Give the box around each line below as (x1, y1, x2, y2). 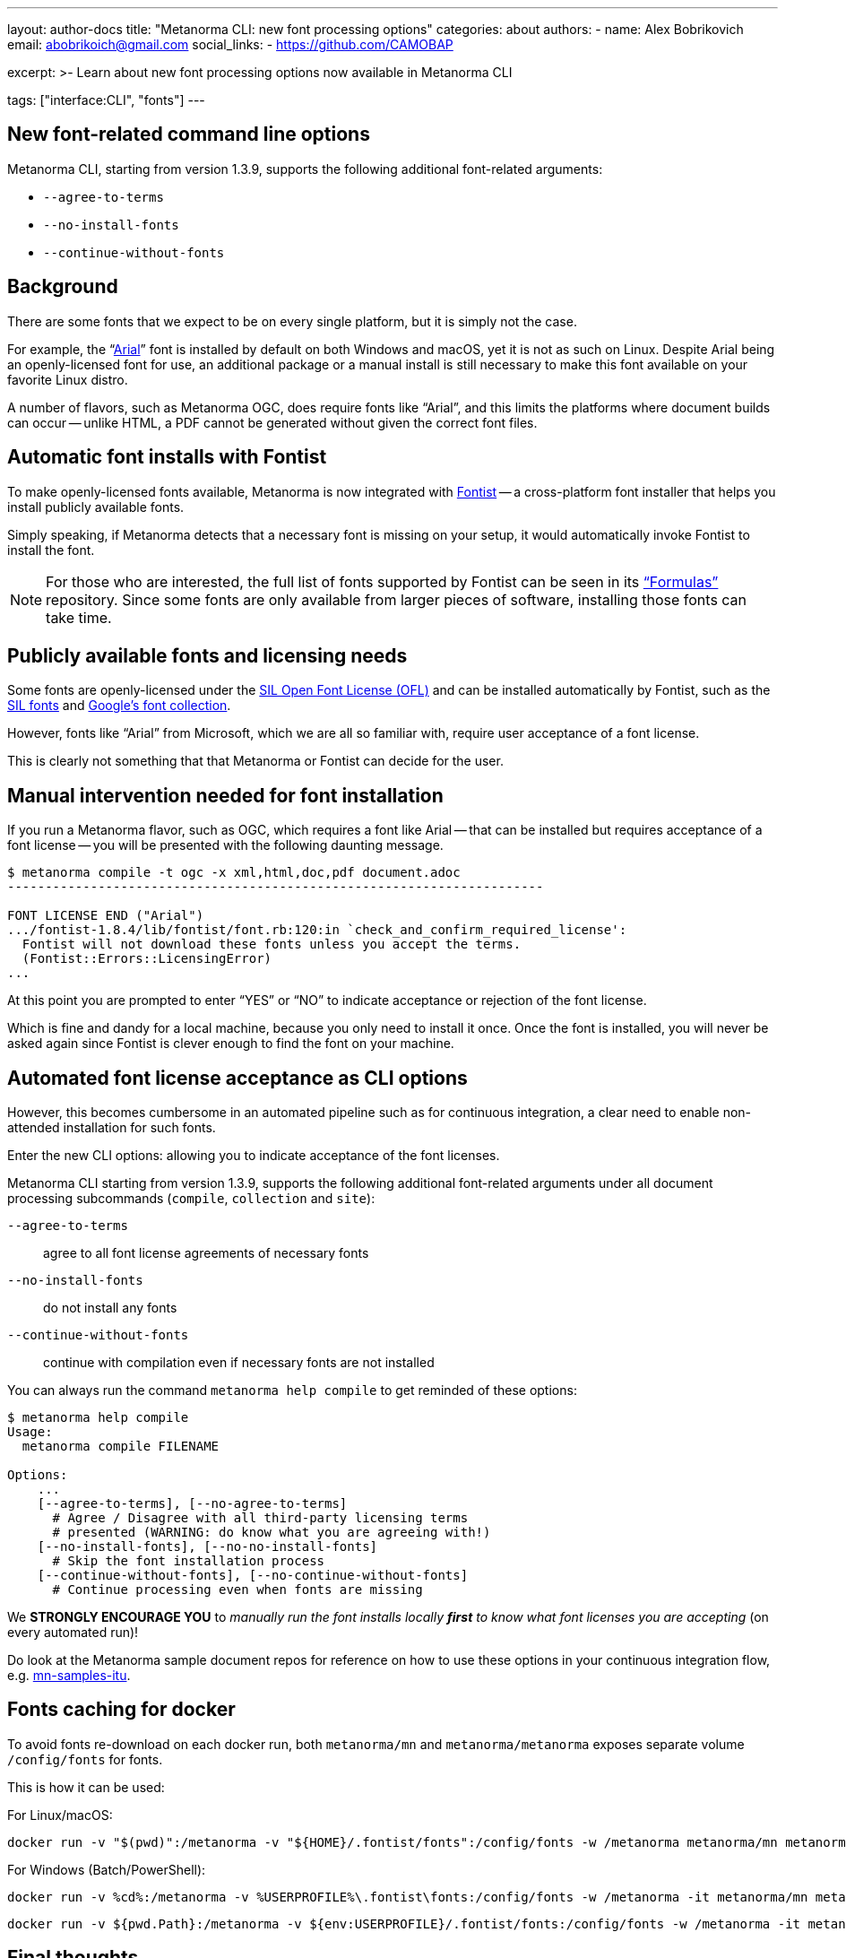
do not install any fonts (43, 1300, 177, 1316)
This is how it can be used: (7, 1779, 165, 1795)
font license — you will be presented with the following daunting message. (7, 837, 444, 853)
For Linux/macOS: (7, 1806, 113, 1823)
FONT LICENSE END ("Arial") (7, 908, 204, 923)
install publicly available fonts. (7, 498, 185, 515)
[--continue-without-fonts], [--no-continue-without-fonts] (37, 1568, 469, 1583)
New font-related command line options (7, 123, 370, 146)
